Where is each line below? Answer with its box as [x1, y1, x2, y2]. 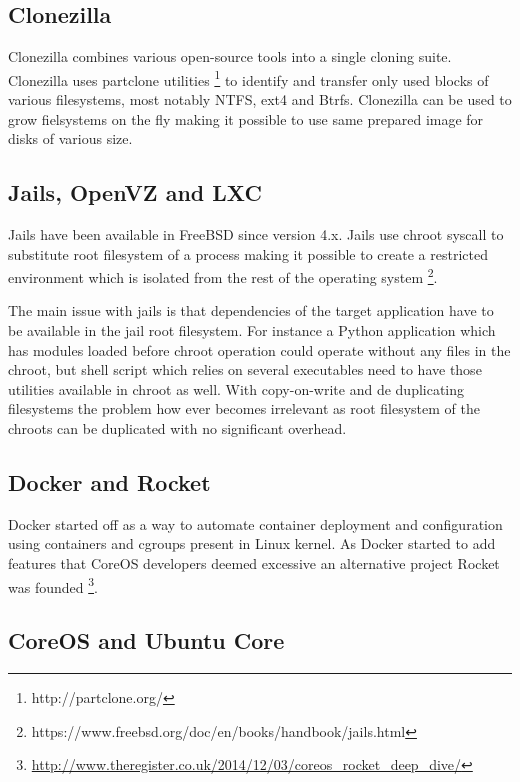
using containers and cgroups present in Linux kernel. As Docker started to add [8, 533, 496, 554]
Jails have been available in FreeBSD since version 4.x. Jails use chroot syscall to [8, 224, 504, 245]
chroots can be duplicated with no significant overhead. [8, 418, 347, 439]
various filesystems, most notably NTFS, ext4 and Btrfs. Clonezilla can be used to [8, 89, 512, 110]
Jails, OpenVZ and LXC [8, 177, 262, 208]
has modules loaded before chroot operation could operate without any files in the [8, 339, 511, 360]
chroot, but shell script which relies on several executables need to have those [8, 359, 482, 380]
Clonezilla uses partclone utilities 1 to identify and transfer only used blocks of [8, 66, 489, 90]
